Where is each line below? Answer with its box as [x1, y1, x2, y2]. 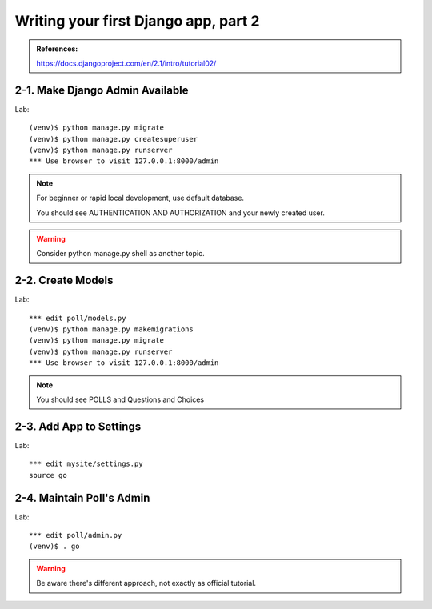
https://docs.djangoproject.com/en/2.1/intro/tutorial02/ [36, 58, 217, 68]
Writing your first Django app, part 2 [14, 12, 260, 30]
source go [29, 471, 67, 479]
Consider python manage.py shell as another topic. [36, 249, 205, 258]
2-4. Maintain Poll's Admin [14, 491, 150, 504]
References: [36, 44, 78, 54]
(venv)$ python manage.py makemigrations [29, 325, 194, 334]
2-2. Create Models [14, 274, 114, 287]
